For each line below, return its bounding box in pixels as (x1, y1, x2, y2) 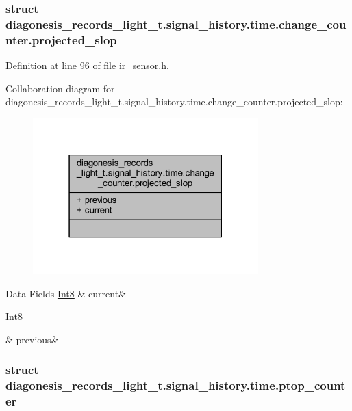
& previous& (5, 332, 59, 346)
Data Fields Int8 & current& (5, 286, 126, 300)
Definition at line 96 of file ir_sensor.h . (5, 58, 169, 72)
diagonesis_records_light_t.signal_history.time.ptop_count (5, 377, 346, 394)
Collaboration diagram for (5, 81, 115, 95)
